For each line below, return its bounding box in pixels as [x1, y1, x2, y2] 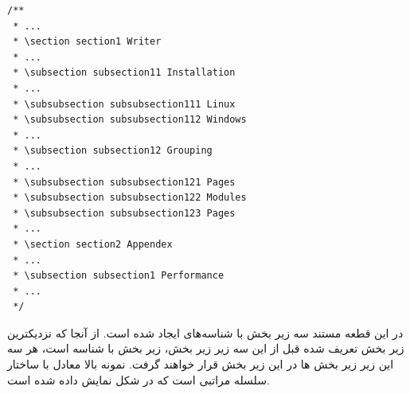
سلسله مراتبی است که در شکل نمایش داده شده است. [7, 371, 270, 388]
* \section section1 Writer [13, 36, 162, 48]
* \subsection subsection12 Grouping [13, 145, 213, 157]
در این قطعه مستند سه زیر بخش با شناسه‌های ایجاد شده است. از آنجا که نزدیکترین [7, 324, 404, 341]
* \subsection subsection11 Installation [13, 67, 236, 79]
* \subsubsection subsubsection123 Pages [13, 207, 236, 219]
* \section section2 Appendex [13, 238, 173, 250]
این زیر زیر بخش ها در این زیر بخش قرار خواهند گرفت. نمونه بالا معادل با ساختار [7, 356, 394, 373]
